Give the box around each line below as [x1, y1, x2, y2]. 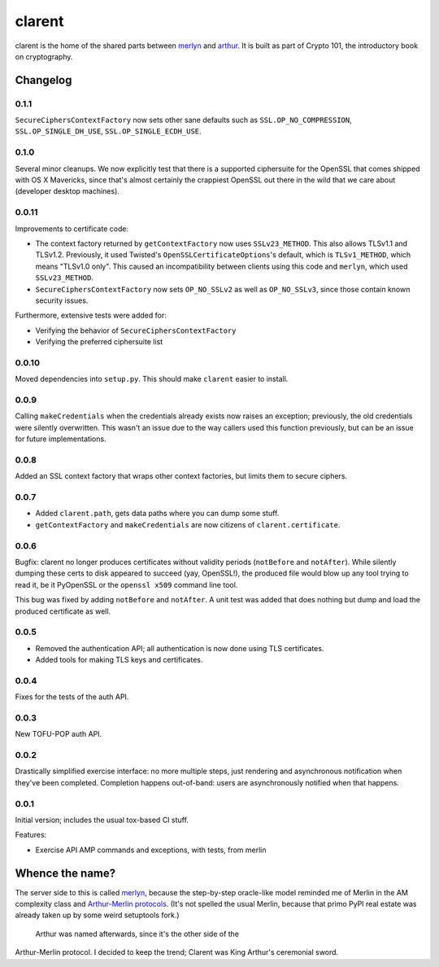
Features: [15, 830, 47, 840]
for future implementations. [15, 434, 106, 444]
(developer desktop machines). [15, 186, 120, 196]
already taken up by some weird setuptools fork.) [15, 910, 180, 920]
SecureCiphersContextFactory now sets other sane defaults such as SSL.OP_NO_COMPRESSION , [15, 115, 353, 125]
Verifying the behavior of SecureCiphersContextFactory [35, 326, 237, 335]
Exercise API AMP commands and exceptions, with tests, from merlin [35, 845, 267, 855]
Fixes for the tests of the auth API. [15, 692, 129, 702]
